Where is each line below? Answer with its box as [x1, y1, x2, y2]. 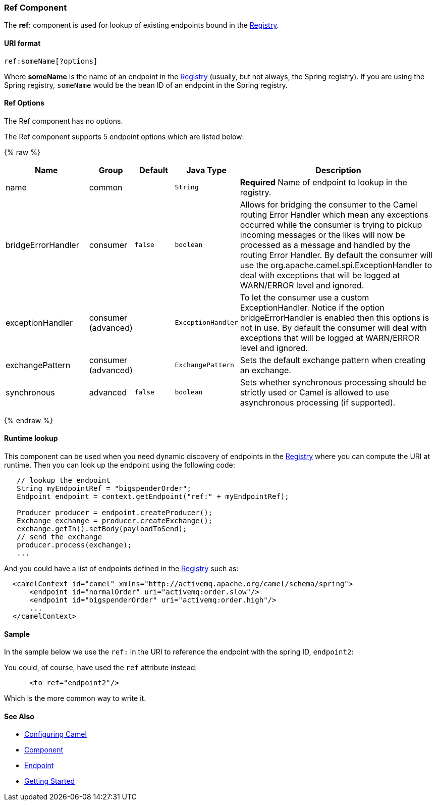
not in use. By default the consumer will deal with [240, 322, 427, 333]
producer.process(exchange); [17, 541, 132, 549]
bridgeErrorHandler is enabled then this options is [240, 312, 429, 323]
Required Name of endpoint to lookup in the [240, 177, 407, 187]
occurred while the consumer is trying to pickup [240, 219, 422, 230]
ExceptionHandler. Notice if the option [240, 302, 385, 313]
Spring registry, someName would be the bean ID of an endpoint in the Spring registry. [4, 80, 288, 89]
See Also [4, 712, 34, 721]
